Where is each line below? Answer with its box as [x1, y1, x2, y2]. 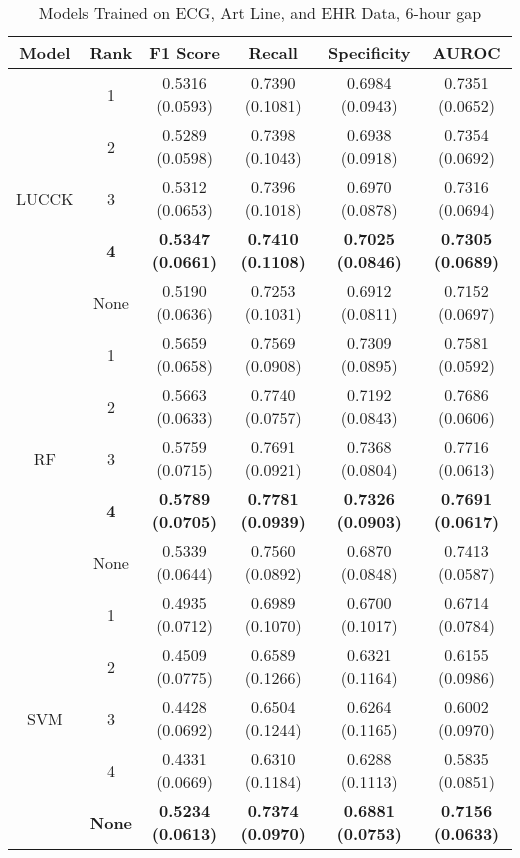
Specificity [328, 41, 411, 64]
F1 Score [149, 41, 220, 64]
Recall [248, 41, 298, 64]
